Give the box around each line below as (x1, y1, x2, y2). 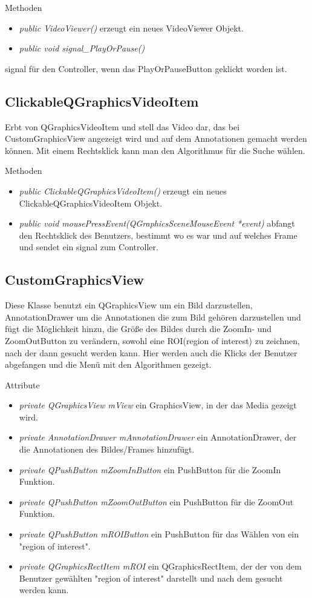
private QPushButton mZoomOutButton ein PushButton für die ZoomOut (19, 495, 294, 508)
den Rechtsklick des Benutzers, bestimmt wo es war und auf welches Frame (19, 228, 297, 241)
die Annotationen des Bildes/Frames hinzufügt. (19, 443, 195, 456)
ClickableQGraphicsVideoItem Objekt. (19, 196, 163, 209)
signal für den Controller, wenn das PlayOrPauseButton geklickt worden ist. (5, 62, 287, 75)
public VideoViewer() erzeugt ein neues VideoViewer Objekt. (19, 21, 244, 34)
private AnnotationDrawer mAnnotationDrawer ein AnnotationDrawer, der (19, 431, 297, 444)
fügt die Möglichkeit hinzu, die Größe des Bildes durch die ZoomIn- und (5, 322, 272, 335)
